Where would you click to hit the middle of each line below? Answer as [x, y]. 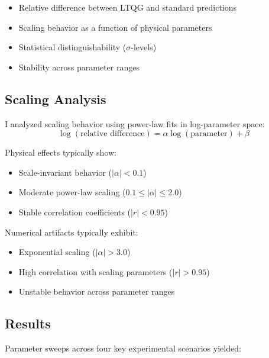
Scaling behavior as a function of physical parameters [115, 27]
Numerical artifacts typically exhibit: [72, 232]
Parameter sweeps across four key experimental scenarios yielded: [123, 348]
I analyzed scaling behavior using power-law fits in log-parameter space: [135, 123]
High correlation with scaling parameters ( [95, 271]
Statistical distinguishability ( [72, 47]
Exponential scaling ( [57, 252]
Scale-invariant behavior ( [65, 172]
